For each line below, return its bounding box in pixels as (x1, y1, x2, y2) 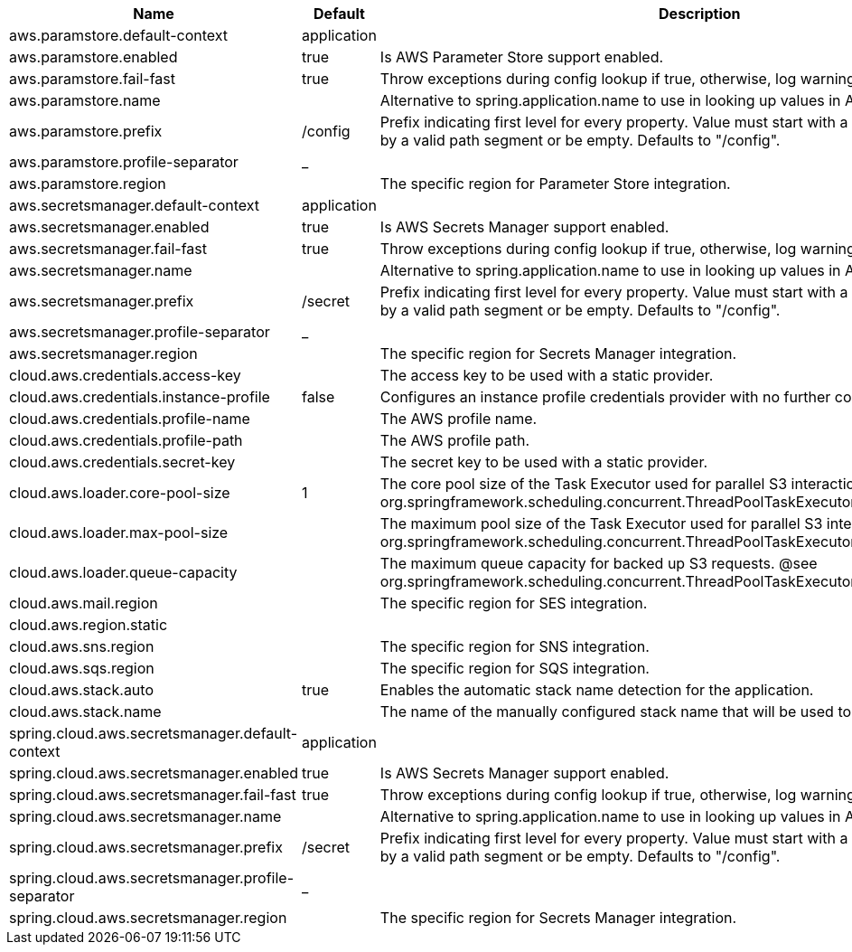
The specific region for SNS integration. (379, 637, 650, 655)
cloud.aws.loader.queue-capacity (9, 563, 238, 581)
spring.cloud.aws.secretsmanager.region (9, 909, 287, 927)
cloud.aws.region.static (9, 616, 168, 634)
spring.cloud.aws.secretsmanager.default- (9, 724, 298, 742)
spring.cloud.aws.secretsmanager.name (9, 807, 282, 825)
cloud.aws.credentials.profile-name (9, 410, 250, 428)
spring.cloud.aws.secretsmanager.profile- (9, 869, 295, 887)
